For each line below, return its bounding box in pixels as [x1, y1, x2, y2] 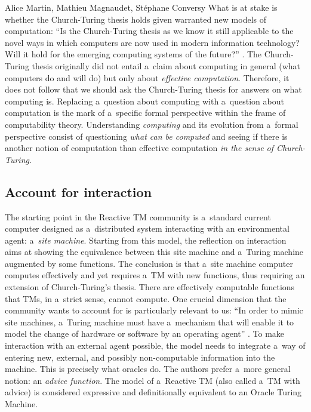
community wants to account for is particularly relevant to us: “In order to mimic [5, 304, 303, 316]
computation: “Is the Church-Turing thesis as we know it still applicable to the [5, 24, 294, 37]
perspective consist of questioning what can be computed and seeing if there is [5, 130, 288, 142]
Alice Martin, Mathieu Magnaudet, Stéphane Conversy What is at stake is [5, 1, 278, 13]
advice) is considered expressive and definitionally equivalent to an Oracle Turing [5, 386, 302, 398]
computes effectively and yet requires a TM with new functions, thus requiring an [5, 269, 305, 281]
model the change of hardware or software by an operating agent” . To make [5, 327, 285, 340]
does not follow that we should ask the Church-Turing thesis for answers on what [5, 83, 302, 96]
